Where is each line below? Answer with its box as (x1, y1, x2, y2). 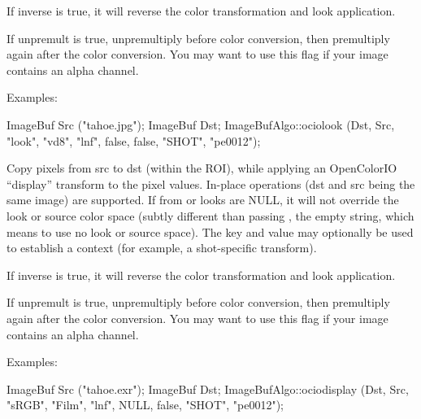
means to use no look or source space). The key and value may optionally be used (7, 223, 414, 240)
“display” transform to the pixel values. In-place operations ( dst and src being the (7, 175, 415, 192)
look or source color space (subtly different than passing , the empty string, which (7, 207, 414, 224)
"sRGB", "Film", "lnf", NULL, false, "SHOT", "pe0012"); (7, 396, 284, 413)
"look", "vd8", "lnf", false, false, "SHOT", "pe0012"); (7, 132, 261, 149)
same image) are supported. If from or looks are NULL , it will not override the (7, 191, 399, 208)
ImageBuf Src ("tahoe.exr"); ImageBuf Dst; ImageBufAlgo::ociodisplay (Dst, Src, (7, 380, 409, 397)
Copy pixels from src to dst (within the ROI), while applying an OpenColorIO (7, 159, 397, 177)
